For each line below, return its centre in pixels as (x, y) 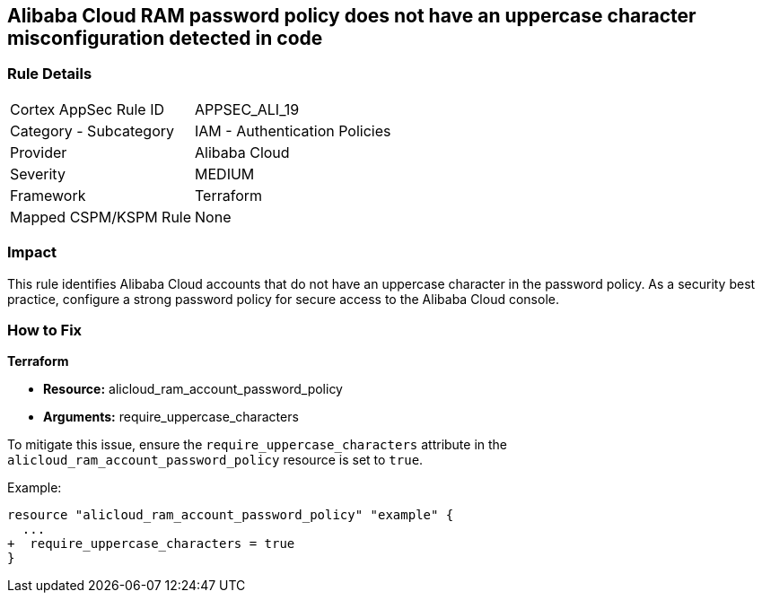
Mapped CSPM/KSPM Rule (101, 217)
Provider (39, 152)
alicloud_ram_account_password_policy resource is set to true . (215, 460)
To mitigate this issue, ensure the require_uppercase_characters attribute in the (258, 445)
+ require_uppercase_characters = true (151, 544)
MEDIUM (225, 174)
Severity (38, 174)
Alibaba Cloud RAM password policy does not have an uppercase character (352, 16)
